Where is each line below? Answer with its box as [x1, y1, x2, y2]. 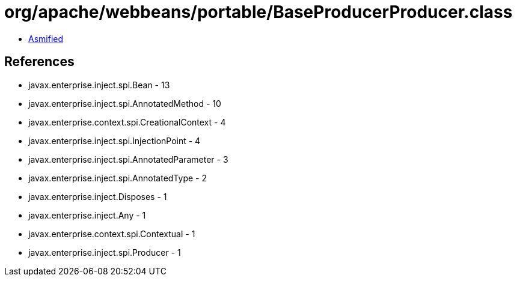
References [4, 54, 75, 70]
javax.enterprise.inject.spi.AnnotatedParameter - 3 [28, 154, 228, 165]
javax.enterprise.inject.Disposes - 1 [28, 191, 167, 202]
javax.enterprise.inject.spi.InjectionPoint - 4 [28, 135, 201, 146]
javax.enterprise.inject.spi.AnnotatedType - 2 [28, 172, 207, 183]
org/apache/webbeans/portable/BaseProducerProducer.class [4, 2, 513, 22]
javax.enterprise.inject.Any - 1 [28, 210, 146, 220]
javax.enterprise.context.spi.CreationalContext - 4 [28, 116, 226, 127]
